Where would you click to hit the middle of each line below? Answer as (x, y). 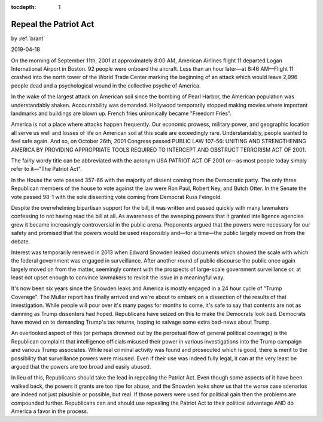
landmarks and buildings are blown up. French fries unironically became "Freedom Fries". (121, 113)
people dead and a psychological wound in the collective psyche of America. (106, 85)
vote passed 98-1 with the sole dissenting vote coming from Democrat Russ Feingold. (117, 197)
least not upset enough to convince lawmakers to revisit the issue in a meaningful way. (118, 278)
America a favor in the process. (50, 411)
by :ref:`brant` (28, 38)
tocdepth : (24, 7)
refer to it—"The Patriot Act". (46, 169)
